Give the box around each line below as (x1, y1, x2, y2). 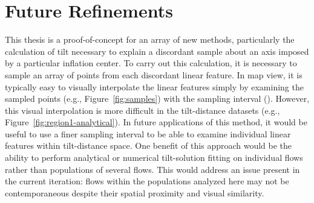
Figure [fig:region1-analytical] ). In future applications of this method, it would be (5, 116, 307, 128)
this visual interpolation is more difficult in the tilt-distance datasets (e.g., (5, 104, 280, 116)
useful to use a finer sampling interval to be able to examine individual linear (5, 127, 291, 140)
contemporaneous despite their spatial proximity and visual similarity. (5, 186, 264, 199)
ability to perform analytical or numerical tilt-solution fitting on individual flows (5, 151, 303, 164)
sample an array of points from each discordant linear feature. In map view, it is (5, 68, 303, 81)
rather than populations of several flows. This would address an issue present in (5, 163, 300, 175)
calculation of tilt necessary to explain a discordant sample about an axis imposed (5, 45, 309, 57)
